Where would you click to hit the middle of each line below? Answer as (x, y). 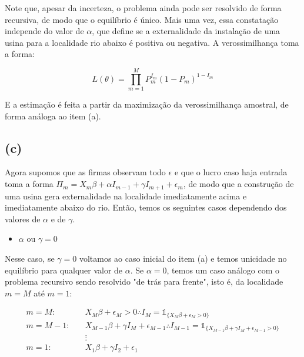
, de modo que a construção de (238, 184)
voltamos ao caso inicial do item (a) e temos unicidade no (183, 258)
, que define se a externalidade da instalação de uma (186, 31)
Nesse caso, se (30, 258)
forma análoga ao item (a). (53, 116)
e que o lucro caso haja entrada (231, 172)
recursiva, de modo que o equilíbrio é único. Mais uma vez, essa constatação (142, 19)
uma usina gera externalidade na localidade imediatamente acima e (126, 196)
